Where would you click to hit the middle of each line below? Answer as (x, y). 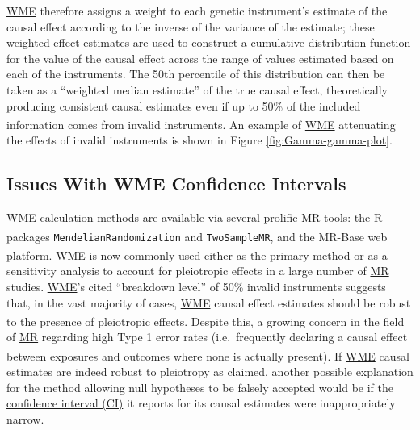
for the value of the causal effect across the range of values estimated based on (200, 58)
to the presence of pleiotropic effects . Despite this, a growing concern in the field (206, 321)
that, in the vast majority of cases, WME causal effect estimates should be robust (209, 302)
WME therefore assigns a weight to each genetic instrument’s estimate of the (197, 10)
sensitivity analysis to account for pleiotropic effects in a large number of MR (198, 271)
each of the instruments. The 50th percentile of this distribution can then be (196, 74)
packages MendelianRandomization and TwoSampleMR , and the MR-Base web (197, 236)
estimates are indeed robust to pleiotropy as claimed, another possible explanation (210, 372)
